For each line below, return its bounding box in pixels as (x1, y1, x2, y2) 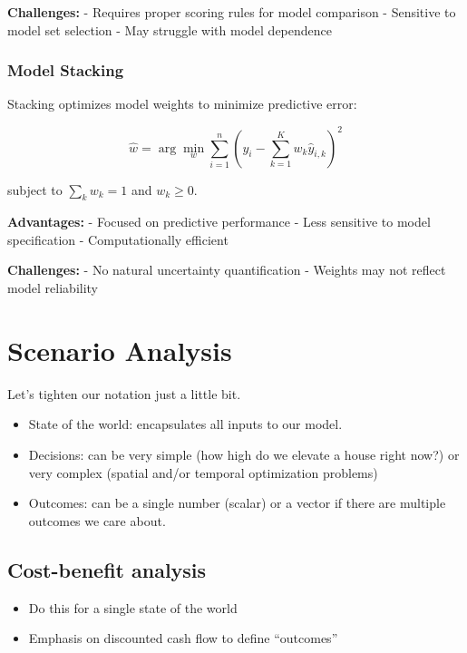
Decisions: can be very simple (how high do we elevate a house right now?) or (28, 444, 460, 463)
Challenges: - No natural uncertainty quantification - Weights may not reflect (7, 260, 446, 279)
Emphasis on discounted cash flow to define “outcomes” (28, 629, 338, 648)
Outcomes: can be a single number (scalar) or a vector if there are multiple (28, 493, 446, 512)
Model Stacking (7, 59, 124, 82)
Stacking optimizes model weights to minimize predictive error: (7, 94, 357, 113)
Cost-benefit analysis (7, 555, 207, 583)
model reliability (7, 278, 99, 297)
